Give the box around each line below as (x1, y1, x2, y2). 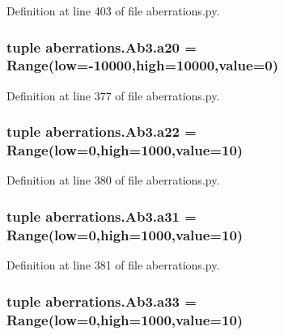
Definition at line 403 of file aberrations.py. (6, 2, 220, 19)
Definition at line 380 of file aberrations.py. (6, 172, 220, 189)
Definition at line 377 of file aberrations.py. (6, 87, 220, 104)
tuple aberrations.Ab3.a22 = (6, 121, 197, 142)
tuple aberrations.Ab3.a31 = (6, 206, 197, 226)
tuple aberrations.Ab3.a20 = (6, 36, 197, 57)
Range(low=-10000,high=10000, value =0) (6, 55, 278, 75)
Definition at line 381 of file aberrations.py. (6, 257, 220, 274)
